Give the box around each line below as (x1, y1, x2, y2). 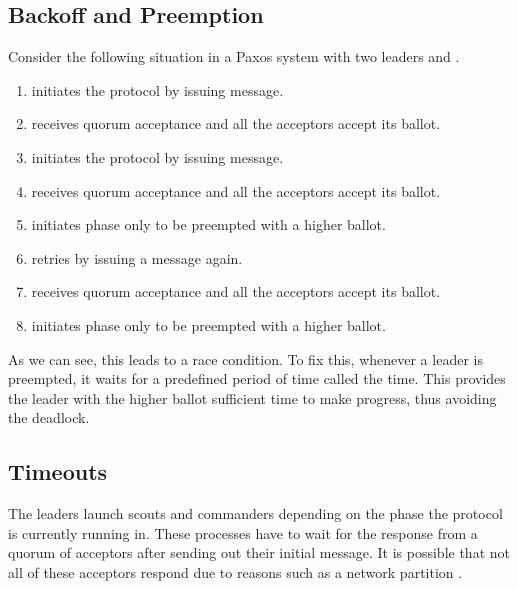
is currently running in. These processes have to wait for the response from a (8, 522, 478, 543)
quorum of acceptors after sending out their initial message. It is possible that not (8, 542, 510, 563)
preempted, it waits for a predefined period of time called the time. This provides (8, 368, 506, 389)
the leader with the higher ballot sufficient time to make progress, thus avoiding (8, 387, 497, 408)
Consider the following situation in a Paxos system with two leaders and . (8, 46, 460, 67)
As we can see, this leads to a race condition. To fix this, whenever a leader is (8, 348, 483, 369)
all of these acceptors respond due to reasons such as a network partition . (8, 561, 463, 582)
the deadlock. (8, 407, 90, 428)
